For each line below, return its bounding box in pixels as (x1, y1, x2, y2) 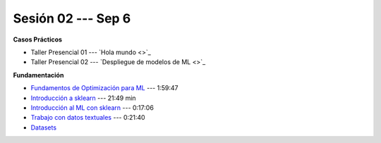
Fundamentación (13, 70, 64, 79)
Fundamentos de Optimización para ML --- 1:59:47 (30, 84, 179, 92)
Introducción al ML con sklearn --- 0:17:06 (30, 103, 155, 112)
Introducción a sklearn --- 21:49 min (30, 94, 137, 102)
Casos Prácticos (13, 35, 63, 44)
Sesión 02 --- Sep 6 (13, 11, 131, 26)
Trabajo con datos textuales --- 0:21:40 (30, 113, 145, 122)
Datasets (30, 123, 56, 132)
